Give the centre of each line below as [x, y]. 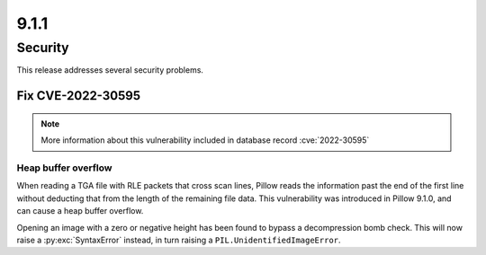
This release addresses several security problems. [110, 70]
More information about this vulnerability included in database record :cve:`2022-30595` [205, 140]
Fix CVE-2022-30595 [79, 96]
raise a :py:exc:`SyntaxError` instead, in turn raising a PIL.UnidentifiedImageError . [179, 240]
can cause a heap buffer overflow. [80, 211]
